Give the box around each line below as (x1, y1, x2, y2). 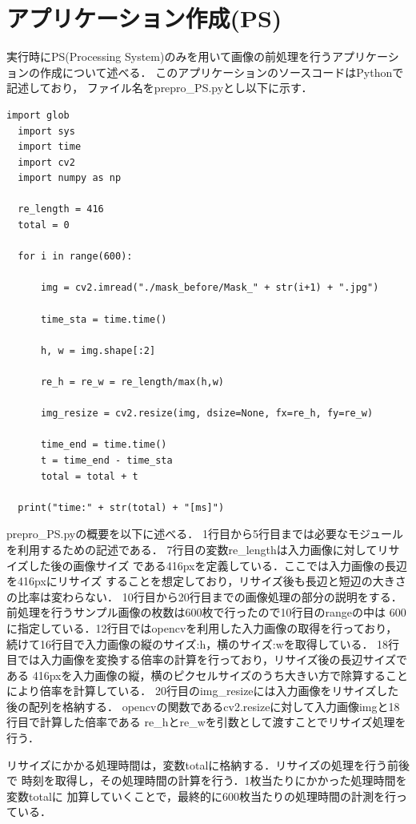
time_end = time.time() (40, 439, 167, 451)
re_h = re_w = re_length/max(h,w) (40, 376, 225, 388)
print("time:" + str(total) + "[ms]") (18, 501, 225, 513)
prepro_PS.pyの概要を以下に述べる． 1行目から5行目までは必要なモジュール (6, 525, 403, 542)
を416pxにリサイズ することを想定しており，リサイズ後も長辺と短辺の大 (6, 573, 384, 589)
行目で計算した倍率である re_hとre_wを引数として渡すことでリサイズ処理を (6, 713, 406, 730)
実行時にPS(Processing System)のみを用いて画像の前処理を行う (6, 48, 333, 65)
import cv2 (18, 156, 75, 168)
